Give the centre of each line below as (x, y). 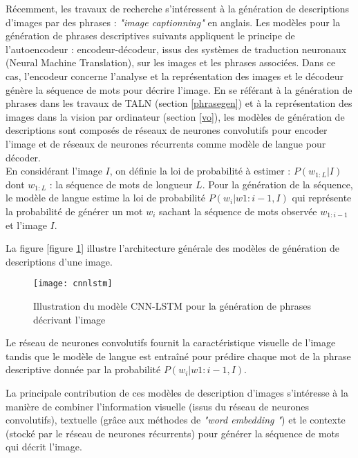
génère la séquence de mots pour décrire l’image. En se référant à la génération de (179, 89)
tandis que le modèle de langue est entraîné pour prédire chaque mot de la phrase (178, 356)
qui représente (322, 198)
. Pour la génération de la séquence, (277, 184)
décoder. (23, 157)
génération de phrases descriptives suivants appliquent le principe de (150, 36)
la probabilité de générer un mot (74, 211)
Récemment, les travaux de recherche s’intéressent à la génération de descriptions (178, 8)
